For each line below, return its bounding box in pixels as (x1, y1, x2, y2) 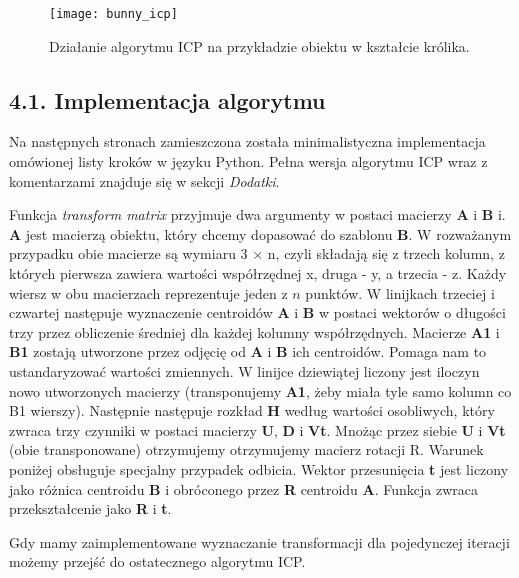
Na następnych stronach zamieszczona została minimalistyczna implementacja (9, 131, 486, 152)
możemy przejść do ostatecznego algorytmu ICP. (9, 551, 306, 572)
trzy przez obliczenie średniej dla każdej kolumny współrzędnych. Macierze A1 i (9, 321, 500, 342)
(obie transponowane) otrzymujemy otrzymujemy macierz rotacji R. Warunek (9, 439, 484, 460)
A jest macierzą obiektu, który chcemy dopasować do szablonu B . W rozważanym (9, 223, 512, 244)
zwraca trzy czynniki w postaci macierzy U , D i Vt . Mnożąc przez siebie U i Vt (9, 419, 506, 440)
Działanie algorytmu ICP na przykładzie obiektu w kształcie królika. (49, 35, 470, 56)
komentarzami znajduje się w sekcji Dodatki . (9, 170, 280, 191)
